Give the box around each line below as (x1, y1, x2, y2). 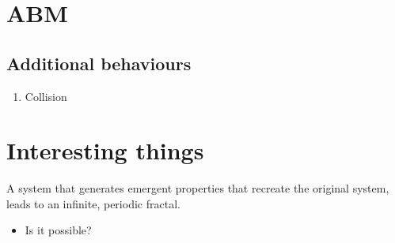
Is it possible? (25, 222, 92, 238)
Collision (25, 88, 67, 104)
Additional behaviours (6, 50, 192, 75)
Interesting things (6, 134, 204, 166)
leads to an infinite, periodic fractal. (6, 195, 180, 211)
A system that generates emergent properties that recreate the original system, (6, 180, 389, 196)
